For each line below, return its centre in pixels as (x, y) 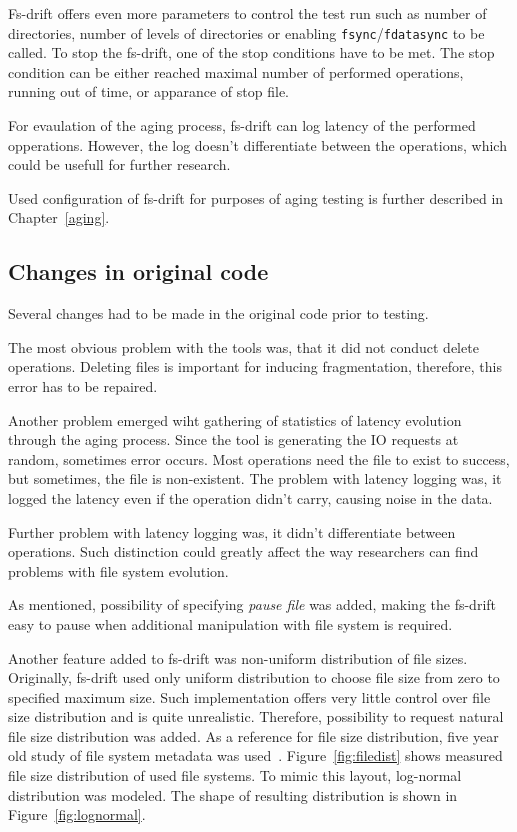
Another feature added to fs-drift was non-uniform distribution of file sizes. (238, 657)
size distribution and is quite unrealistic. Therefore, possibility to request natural (256, 716)
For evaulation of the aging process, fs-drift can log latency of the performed (242, 125)
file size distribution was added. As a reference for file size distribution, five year (253, 735)
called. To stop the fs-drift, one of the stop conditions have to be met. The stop (251, 52)
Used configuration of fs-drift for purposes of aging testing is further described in (256, 197)
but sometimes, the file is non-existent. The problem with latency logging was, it (255, 478)
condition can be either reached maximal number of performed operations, (236, 71)
